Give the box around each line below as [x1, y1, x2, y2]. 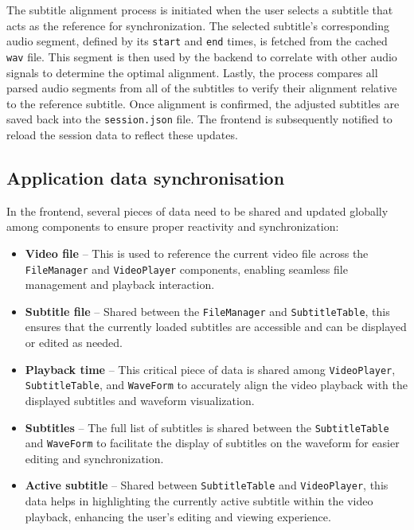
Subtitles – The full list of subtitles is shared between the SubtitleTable [25, 419, 389, 435]
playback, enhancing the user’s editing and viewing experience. [25, 508, 331, 524]
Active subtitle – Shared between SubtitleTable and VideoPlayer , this [25, 477, 389, 493]
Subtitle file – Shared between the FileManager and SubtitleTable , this [25, 302, 390, 319]
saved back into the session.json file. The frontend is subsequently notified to [6, 111, 393, 127]
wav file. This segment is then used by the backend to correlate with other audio [6, 48, 397, 64]
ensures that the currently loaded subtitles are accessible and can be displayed [25, 318, 407, 335]
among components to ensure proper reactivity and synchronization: [6, 218, 339, 235]
